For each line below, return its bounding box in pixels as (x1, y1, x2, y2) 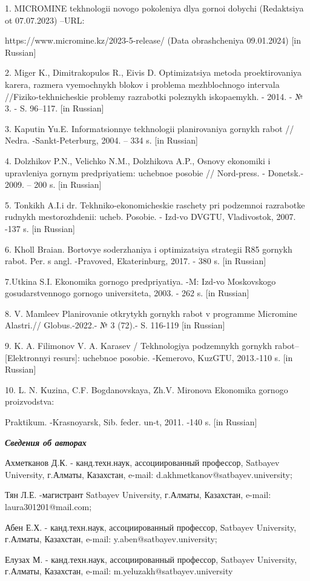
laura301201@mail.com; (5, 500, 92, 513)
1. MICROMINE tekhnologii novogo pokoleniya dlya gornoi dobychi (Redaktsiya (5, 2, 304, 14)
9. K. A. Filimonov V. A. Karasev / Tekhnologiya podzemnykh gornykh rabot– (5, 339, 299, 352)
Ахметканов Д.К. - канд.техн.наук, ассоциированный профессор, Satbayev (5, 456, 280, 469)
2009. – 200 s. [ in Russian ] (5, 178, 102, 191)
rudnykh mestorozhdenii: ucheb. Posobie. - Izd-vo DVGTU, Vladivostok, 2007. (5, 210, 296, 223)
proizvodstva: (5, 395, 54, 408)
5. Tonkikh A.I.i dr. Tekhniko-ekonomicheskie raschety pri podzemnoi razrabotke (5, 198, 305, 211)
